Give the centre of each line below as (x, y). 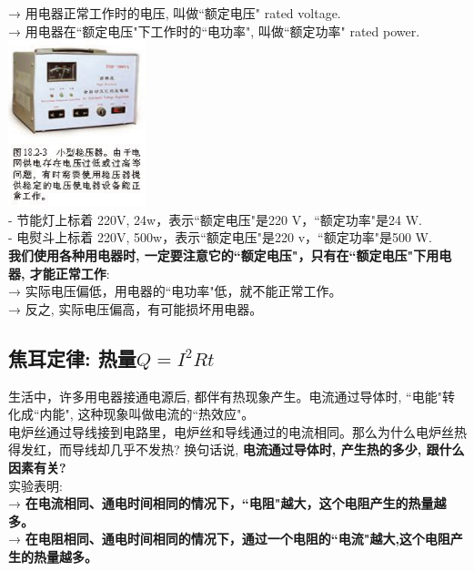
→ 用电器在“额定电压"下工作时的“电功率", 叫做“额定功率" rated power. (214, 31)
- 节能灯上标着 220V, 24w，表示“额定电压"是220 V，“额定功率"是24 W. (215, 219)
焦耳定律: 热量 (72, 357)
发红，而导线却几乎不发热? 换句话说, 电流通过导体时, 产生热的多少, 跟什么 (242, 449)
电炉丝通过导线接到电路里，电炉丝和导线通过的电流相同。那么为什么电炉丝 (231, 431)
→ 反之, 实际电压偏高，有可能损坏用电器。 (136, 308)
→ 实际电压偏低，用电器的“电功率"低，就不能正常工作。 (175, 291)
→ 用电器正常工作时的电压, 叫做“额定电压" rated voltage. (175, 13)
